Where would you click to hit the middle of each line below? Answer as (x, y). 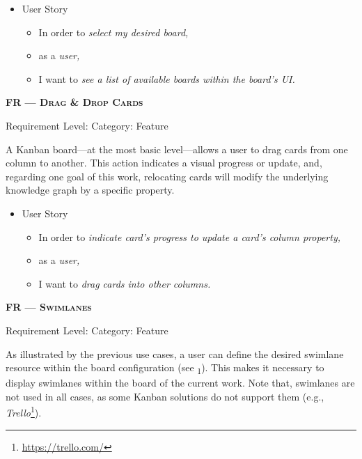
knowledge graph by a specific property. (90, 190)
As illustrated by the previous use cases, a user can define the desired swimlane (175, 353)
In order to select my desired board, (113, 32)
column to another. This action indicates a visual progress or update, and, (164, 163)
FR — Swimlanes (49, 307)
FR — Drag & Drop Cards (74, 102)
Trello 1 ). (24, 412)
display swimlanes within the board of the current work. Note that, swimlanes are (180, 383)
